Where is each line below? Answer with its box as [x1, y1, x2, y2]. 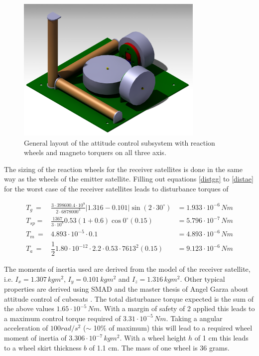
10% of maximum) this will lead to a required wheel [93, 323, 253, 333]
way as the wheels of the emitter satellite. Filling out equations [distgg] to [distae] [4, 174, 254, 184]
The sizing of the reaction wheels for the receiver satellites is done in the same [4, 164, 243, 174]
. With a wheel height [120, 333, 186, 343]
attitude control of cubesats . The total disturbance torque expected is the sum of [4, 293, 254, 304]
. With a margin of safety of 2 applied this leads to [100, 303, 255, 314]
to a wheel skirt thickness [4, 342, 82, 353]
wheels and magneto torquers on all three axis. [24, 147, 166, 158]
